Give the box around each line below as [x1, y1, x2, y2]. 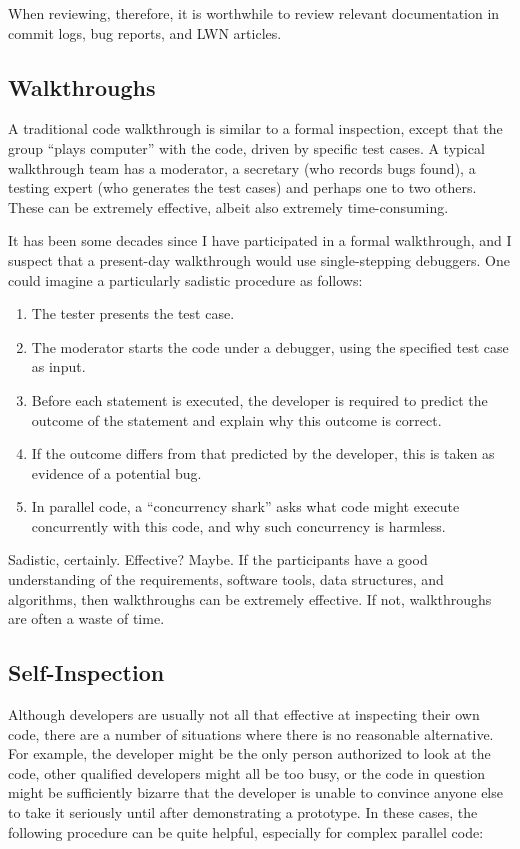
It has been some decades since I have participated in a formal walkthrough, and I [8, 230, 512, 251]
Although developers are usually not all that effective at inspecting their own [8, 704, 480, 725]
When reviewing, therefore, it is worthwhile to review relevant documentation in [8, 3, 500, 23]
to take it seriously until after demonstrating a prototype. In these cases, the [8, 802, 478, 823]
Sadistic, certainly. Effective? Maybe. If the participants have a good [8, 549, 428, 570]
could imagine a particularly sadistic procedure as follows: [8, 269, 363, 290]
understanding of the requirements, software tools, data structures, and [8, 569, 444, 590]
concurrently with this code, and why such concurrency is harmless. [31, 515, 446, 536]
